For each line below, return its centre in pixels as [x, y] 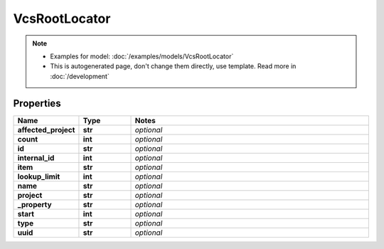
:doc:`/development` [80, 76]
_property [35, 204]
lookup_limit [39, 176]
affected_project [46, 129]
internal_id [36, 158]
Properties [37, 103]
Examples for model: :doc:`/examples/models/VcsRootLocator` [142, 56]
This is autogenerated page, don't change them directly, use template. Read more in [173, 66]
